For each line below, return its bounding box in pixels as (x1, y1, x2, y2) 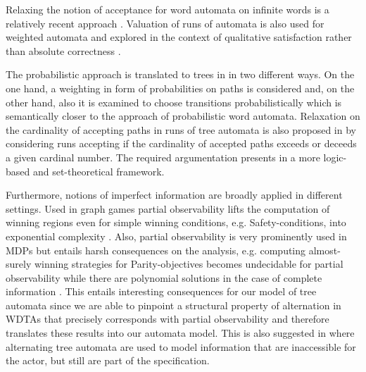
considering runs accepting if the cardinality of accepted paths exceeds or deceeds (6, 136, 357, 151)
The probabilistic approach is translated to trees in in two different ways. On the (6, 67, 355, 82)
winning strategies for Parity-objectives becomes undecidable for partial (34, 256, 343, 271)
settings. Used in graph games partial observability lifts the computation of (6, 201, 330, 216)
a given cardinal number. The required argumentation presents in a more (6, 149, 320, 164)
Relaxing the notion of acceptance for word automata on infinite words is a (6, 2, 329, 16)
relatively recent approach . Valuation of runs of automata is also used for (6, 15, 324, 30)
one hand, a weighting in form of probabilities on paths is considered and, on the (6, 80, 355, 95)
